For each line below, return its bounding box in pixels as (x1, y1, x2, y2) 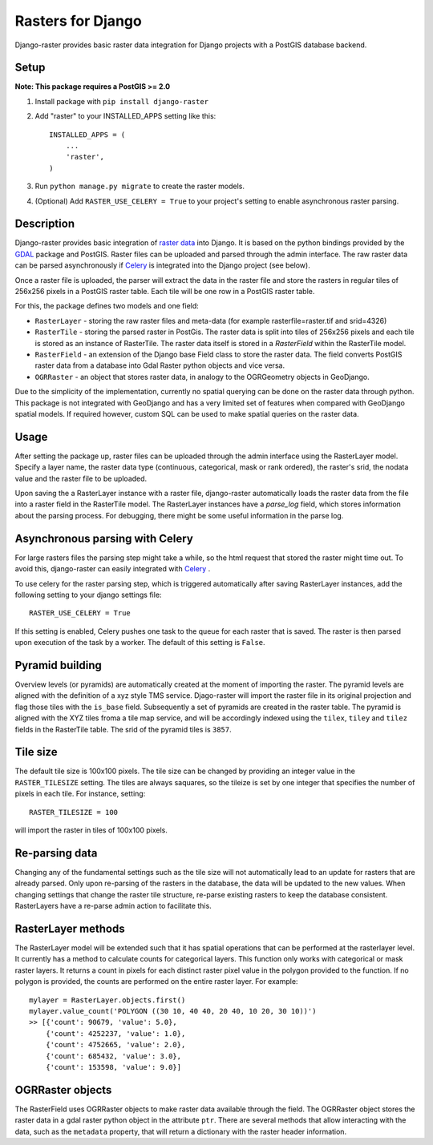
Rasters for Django (14, 12, 142, 30)
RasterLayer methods (14, 921, 125, 935)
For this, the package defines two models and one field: (14, 301, 200, 311)
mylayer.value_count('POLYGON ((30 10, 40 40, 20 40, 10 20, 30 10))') (29, 1006, 317, 1015)
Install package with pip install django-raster (34, 96, 208, 106)
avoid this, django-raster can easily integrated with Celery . (14, 564, 211, 574)
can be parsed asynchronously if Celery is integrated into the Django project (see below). (14, 260, 310, 270)
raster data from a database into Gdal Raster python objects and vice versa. (34, 361, 285, 370)
